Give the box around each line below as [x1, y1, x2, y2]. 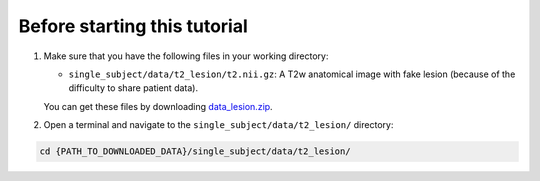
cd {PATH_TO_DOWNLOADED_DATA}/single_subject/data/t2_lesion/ [39, 146, 351, 157]
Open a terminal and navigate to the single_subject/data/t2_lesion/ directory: [43, 119, 394, 131]
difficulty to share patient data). [68, 82, 199, 94]
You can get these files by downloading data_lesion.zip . [43, 100, 274, 112]
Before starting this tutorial [18, 15, 249, 37]
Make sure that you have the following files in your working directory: [43, 50, 329, 62]
